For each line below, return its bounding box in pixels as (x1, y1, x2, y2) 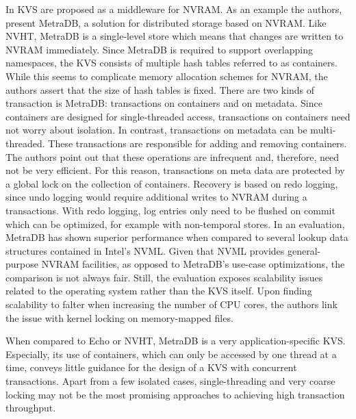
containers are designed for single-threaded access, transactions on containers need (5, 109, 351, 123)
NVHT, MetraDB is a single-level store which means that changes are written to (5, 29, 344, 43)
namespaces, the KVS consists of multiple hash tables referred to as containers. (5, 55, 338, 70)
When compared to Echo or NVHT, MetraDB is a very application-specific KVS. (5, 333, 346, 348)
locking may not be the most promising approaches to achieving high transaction (5, 387, 345, 401)
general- (287, 243, 321, 257)
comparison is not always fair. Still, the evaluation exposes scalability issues (5, 270, 323, 284)
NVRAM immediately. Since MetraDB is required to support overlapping (5, 42, 313, 56)
